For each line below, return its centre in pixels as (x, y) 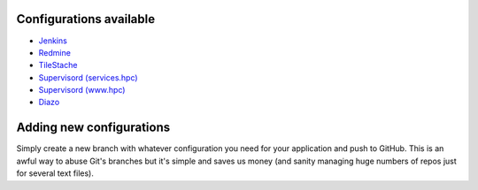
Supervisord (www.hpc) (82, 90)
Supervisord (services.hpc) (88, 77)
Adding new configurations (93, 128)
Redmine (54, 52)
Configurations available (86, 19)
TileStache (58, 65)
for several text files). (55, 173)
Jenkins (53, 41)
